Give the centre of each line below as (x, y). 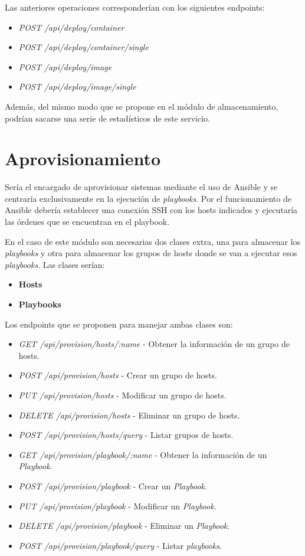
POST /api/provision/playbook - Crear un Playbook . (113, 485)
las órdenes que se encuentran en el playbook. (87, 222)
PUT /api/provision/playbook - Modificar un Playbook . (117, 506)
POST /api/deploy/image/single (77, 86)
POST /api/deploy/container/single (83, 47)
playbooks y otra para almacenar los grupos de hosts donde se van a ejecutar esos (151, 253)
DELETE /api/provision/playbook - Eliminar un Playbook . (124, 526)
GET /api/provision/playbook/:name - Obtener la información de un (143, 454)
